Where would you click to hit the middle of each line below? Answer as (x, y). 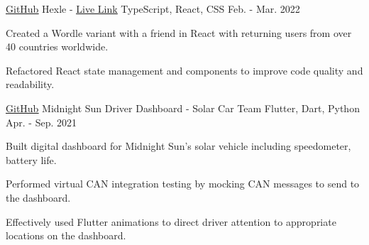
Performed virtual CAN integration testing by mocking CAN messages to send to (183, 184)
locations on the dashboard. (66, 235)
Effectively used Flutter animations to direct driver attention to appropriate (171, 221)
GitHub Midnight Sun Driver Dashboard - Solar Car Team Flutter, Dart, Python (183, 108)
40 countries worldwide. (57, 47)
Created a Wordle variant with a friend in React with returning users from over (179, 32)
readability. (30, 84)
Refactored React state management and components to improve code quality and (184, 70)
